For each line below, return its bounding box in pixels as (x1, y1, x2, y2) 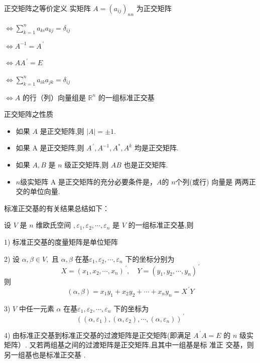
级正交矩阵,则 (64, 159, 109, 169)
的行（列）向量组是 (22, 92, 86, 102)
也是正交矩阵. (123, 159, 168, 169)
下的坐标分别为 (125, 253, 175, 264)
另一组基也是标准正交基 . (4, 349, 86, 359)
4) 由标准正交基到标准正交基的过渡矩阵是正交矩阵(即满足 (4, 329, 191, 340)
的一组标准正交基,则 (128, 220, 194, 230)
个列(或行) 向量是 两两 (175, 176, 249, 187)
